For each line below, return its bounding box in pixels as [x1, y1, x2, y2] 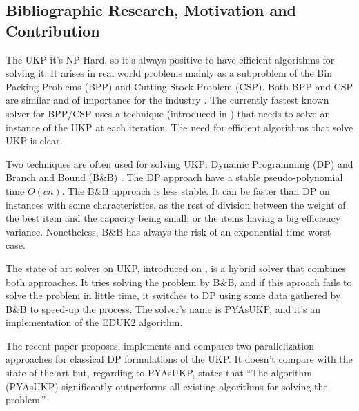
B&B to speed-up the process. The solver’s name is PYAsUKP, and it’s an [6, 301, 321, 316]
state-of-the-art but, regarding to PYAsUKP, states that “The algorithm [6, 365, 312, 380]
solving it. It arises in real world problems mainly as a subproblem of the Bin [6, 66, 332, 80]
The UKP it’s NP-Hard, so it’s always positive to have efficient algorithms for [6, 52, 335, 66]
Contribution [6, 19, 100, 41]
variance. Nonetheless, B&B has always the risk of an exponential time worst [6, 224, 331, 238]
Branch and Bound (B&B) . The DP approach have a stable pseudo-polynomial [6, 170, 343, 184]
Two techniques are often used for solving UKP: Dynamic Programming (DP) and [6, 156, 353, 171]
